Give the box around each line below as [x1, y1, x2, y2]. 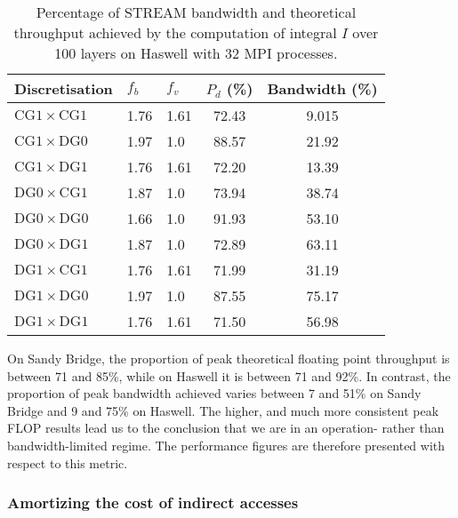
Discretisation [14, 78, 113, 99]
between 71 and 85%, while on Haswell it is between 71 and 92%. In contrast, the [7, 366, 451, 385]
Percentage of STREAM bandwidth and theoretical [36, 2, 357, 22]
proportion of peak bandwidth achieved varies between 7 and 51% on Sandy [7, 384, 422, 402]
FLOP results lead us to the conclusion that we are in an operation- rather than [7, 418, 445, 437]
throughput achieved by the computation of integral [13, 22, 337, 43]
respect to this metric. [7, 453, 128, 472]
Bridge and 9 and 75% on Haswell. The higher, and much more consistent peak [7, 401, 439, 419]
